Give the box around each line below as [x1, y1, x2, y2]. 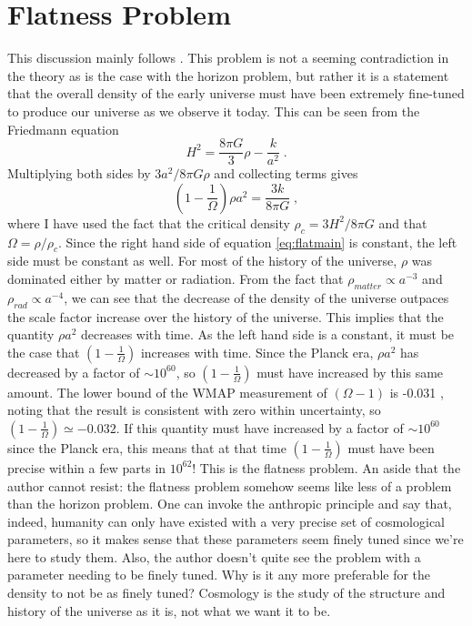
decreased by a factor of [7, 362, 140, 381]
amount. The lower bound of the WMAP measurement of [7, 382, 327, 401]
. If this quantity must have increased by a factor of [115, 418, 404, 437]
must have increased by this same [256, 362, 444, 381]
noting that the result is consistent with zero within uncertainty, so [7, 400, 381, 419]
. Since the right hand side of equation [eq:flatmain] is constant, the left [58, 232, 457, 251]
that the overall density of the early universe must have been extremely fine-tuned [7, 84, 465, 103]
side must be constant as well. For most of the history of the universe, [7, 251, 397, 270]
